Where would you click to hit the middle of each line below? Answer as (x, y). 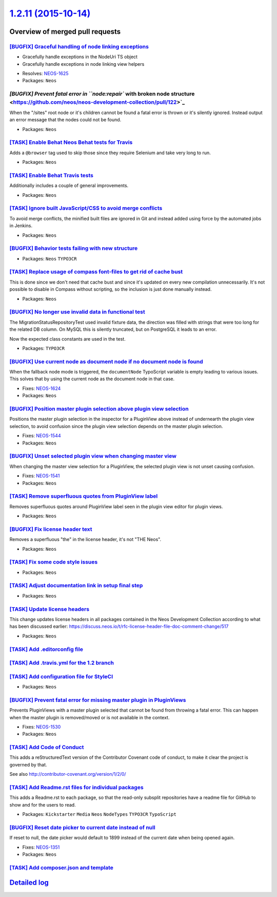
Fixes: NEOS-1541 (41, 476)
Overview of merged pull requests (65, 32)
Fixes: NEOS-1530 (42, 726)
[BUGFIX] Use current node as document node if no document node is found (106, 361)
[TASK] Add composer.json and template (62, 867)
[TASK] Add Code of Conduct (47, 747)
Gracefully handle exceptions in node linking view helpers (83, 64)
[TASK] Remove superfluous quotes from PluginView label (84, 496)
